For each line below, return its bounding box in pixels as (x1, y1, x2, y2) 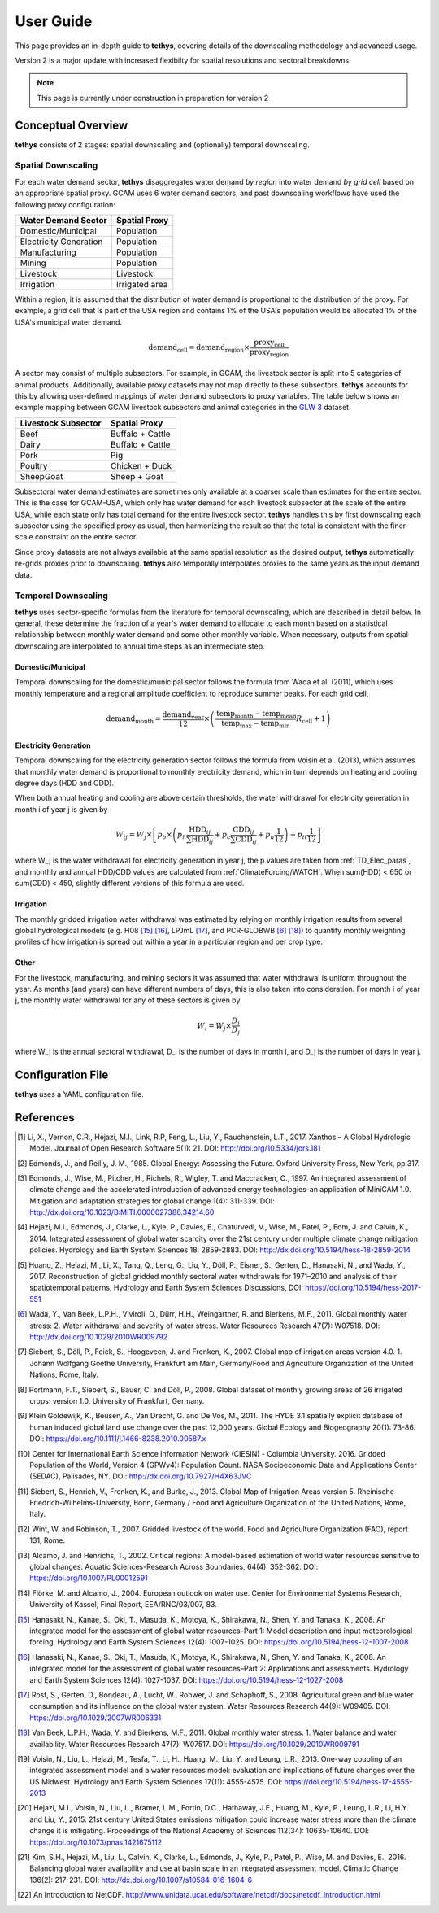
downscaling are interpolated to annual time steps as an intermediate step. (15, 641, 265, 651)
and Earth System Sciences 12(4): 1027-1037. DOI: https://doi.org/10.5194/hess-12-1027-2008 (29, 1675, 344, 1684)
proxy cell (253, 338, 285, 349)
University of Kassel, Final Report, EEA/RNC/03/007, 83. (29, 1600, 217, 1609)
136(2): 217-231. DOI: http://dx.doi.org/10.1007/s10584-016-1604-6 (29, 1875, 252, 1885)
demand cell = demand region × (147, 343, 250, 354)
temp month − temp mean (216, 709, 297, 720)
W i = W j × (197, 1021, 232, 1033)
